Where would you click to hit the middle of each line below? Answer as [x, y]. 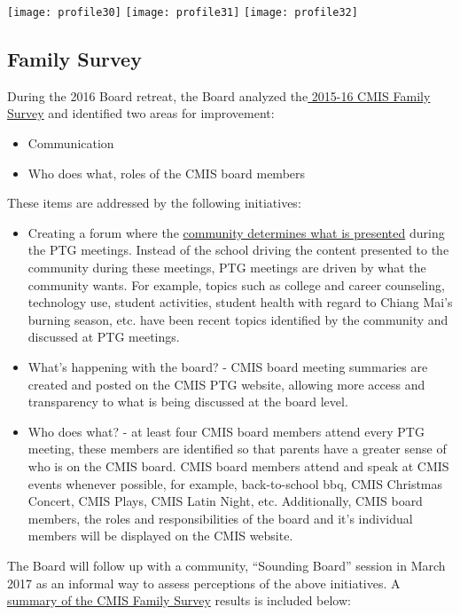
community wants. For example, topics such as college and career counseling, [236, 284]
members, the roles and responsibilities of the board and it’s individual [220, 518]
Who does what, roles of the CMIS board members [167, 173]
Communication [71, 143]
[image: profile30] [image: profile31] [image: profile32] [183, 12]
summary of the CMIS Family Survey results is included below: [179, 600]
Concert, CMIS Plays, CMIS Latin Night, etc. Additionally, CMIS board [225, 501]
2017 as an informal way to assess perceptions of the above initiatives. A [204, 583]
